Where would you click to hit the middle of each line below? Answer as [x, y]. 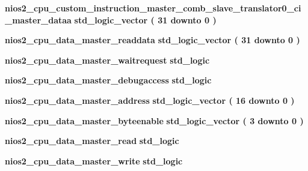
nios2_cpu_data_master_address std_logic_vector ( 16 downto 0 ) [150, 100]
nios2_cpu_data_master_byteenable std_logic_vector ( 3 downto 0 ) [154, 120]
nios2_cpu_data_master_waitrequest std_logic [107, 60]
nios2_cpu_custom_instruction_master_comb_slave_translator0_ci [153, 8]
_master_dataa [38, 19]
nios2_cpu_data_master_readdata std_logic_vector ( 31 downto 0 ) [152, 40]
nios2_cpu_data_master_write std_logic [94, 160]
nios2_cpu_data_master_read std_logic [92, 141]
